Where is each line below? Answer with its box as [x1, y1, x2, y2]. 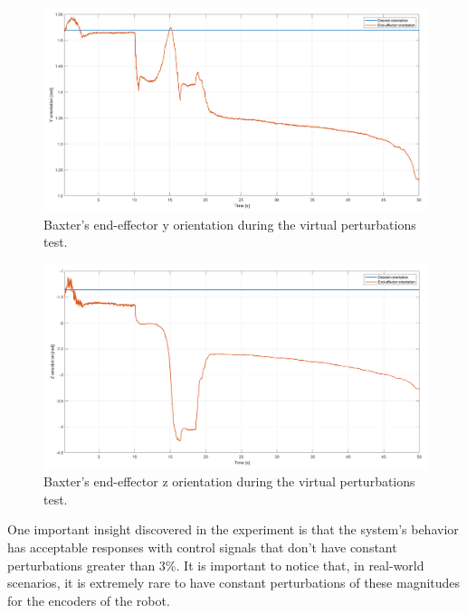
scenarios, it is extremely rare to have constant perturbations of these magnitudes [7, 573, 461, 592]
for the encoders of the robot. [7, 590, 170, 609]
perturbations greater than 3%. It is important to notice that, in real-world [7, 555, 424, 574]
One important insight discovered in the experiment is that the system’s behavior [7, 520, 459, 539]
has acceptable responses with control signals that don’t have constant [7, 537, 397, 556]
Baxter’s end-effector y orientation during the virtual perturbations [43, 214, 416, 233]
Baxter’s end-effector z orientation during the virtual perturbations [43, 472, 415, 491]
